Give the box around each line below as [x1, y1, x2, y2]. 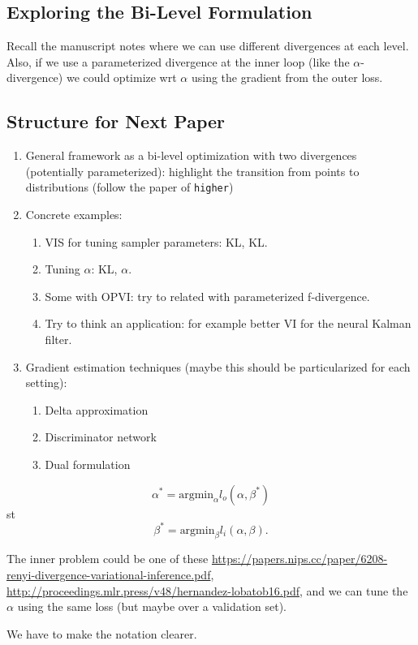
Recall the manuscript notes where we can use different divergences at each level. [6, 37, 409, 54]
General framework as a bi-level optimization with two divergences [25, 147, 357, 164]
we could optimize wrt [66, 69, 177, 86]
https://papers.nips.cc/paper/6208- [211, 550, 388, 567]
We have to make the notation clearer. [6, 625, 197, 642]
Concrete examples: [25, 206, 123, 223]
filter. [45, 331, 72, 347]
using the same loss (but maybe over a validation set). [17, 598, 287, 615]
